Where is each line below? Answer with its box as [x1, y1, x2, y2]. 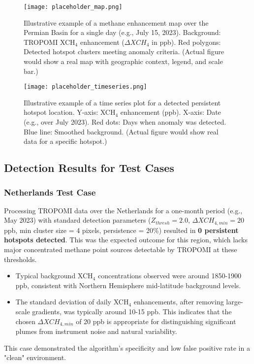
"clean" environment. [4, 352, 66, 363]
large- [226, 297, 243, 307]
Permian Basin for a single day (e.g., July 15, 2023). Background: [24, 27, 221, 37]
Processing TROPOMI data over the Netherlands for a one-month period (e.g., [4, 205, 243, 215]
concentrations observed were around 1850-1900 [97, 270, 242, 281]
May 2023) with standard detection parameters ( [4, 215, 151, 225]
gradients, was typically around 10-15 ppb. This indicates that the [32, 306, 232, 317]
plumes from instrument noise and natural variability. [15, 326, 177, 336]
